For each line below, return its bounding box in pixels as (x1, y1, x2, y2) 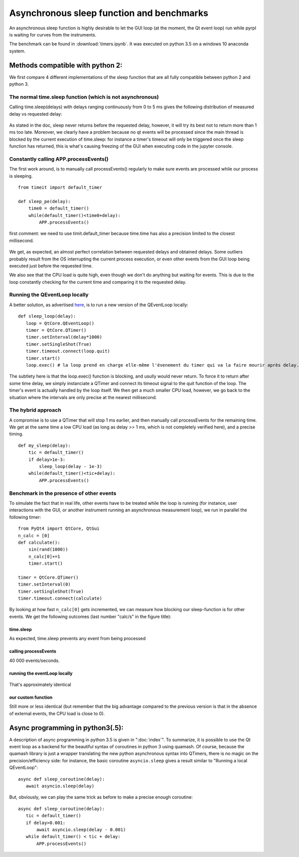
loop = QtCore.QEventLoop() (25, 320, 95, 326)
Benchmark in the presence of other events (9, 489, 117, 496)
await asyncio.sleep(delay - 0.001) (36, 827, 126, 833)
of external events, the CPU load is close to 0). (9, 710, 105, 716)
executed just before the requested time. (9, 262, 93, 269)
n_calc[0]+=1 (28, 554, 60, 559)
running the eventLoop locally (9, 670, 73, 676)
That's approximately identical (9, 681, 72, 687)
